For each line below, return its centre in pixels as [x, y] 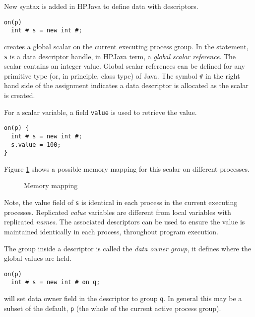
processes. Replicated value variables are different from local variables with [118, 212]
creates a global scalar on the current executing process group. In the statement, [126, 46]
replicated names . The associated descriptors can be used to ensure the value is [125, 222]
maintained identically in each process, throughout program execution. [111, 231]
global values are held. [38, 258]
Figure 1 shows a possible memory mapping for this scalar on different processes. [127, 168]
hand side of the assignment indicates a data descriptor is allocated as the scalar [126, 85]
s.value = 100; [36, 145]
